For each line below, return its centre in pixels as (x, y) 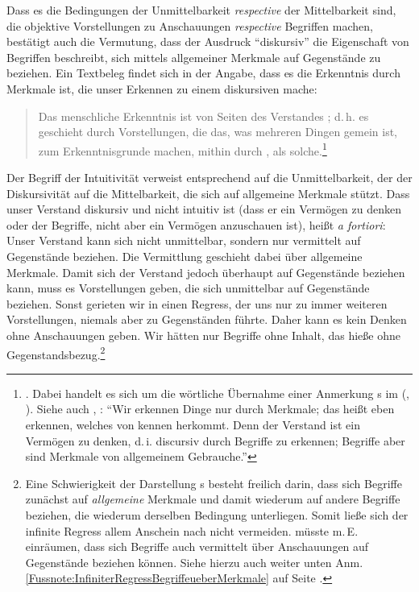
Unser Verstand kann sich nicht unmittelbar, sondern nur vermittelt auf (184, 240)
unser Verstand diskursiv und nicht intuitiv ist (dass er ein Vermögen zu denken (204, 209)
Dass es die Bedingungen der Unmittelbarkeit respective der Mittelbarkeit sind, (201, 10)
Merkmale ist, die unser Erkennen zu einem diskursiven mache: (162, 88)
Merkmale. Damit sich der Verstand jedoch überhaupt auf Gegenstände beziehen (206, 272)
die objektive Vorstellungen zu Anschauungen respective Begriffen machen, (190, 25)
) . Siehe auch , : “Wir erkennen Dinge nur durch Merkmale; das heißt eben (210, 409)
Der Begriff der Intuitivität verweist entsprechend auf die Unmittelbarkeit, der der (209, 177)
